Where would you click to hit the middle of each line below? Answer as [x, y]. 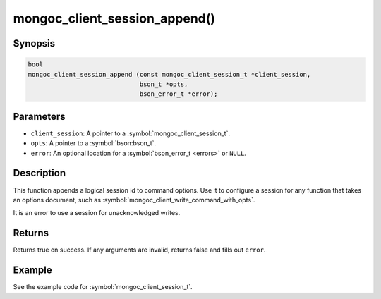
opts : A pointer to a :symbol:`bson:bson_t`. [93, 143]
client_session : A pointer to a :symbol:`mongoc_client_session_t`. [131, 133]
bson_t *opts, [164, 84]
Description [40, 173]
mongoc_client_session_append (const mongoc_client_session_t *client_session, [169, 74]
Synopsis [34, 43]
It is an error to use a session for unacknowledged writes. [97, 213]
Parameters [39, 116]
